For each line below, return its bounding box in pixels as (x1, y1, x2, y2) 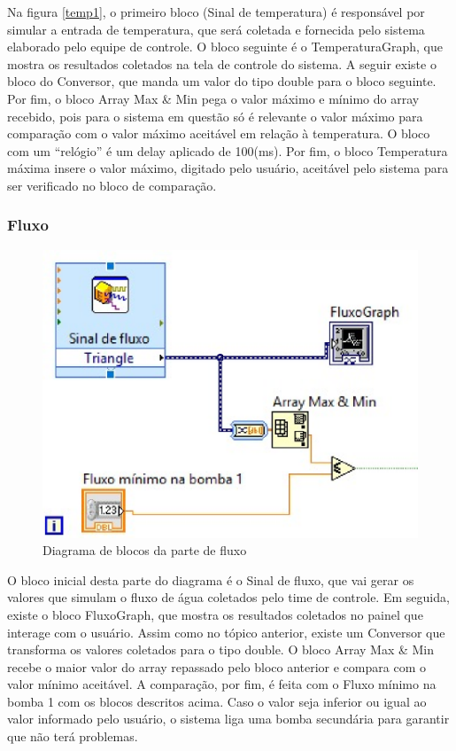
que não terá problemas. (7, 727, 138, 746)
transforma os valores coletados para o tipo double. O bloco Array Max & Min (7, 640, 435, 659)
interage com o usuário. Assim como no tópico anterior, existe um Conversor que (7, 622, 445, 641)
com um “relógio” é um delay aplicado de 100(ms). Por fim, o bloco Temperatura (7, 141, 448, 160)
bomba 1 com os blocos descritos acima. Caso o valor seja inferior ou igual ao (7, 692, 427, 710)
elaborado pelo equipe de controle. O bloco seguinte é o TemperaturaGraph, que (7, 37, 443, 56)
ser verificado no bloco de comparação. (7, 176, 217, 194)
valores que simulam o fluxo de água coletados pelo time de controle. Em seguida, (7, 588, 450, 606)
